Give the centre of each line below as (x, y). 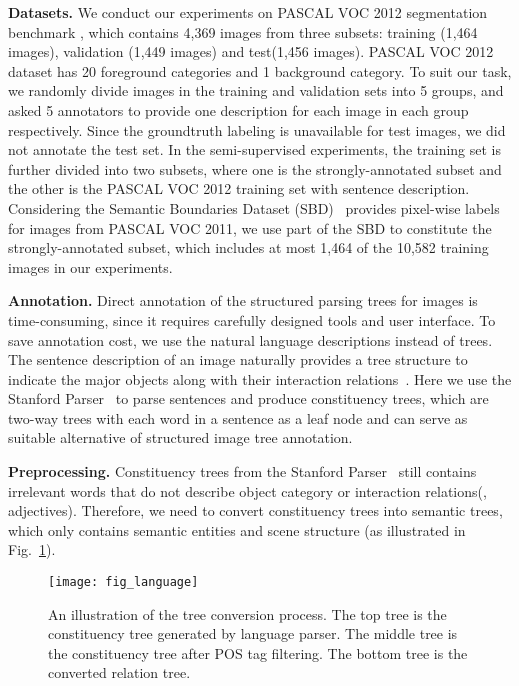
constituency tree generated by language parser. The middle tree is (253, 633)
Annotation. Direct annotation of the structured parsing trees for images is (243, 300)
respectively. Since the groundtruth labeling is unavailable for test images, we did (257, 129)
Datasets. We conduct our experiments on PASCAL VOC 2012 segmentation (248, 12)
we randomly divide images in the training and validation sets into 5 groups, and (256, 90)
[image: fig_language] (123, 582)
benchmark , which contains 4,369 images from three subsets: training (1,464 (243, 31)
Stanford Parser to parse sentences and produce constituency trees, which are (248, 398)
